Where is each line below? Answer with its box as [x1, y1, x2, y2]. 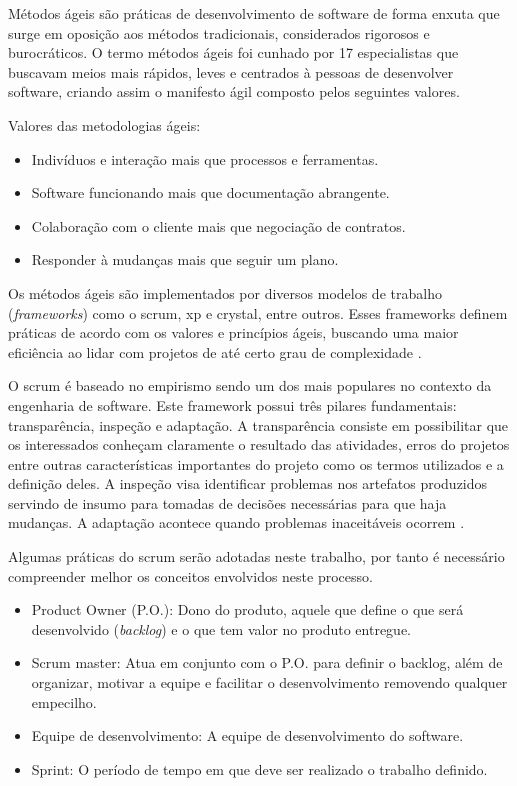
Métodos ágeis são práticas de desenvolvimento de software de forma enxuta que [8, 3, 500, 23]
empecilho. [31, 691, 97, 712]
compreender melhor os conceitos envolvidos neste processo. [8, 565, 373, 586]
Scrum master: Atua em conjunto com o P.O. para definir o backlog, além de [31, 652, 503, 673]
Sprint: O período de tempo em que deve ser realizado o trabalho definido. [31, 758, 488, 779]
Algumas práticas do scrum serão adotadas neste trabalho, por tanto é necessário [8, 546, 505, 567]
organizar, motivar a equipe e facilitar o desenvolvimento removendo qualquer [31, 672, 508, 693]
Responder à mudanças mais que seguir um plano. [31, 249, 339, 270]
